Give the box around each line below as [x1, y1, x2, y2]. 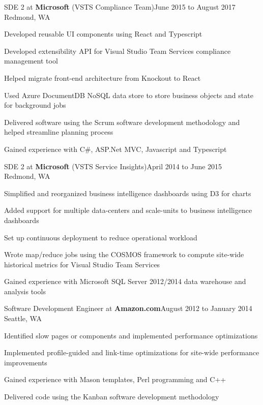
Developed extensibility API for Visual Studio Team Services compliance [4, 45, 231, 56]
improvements [4, 357, 47, 367]
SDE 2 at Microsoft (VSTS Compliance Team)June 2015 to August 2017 [4, 2, 236, 12]
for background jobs [4, 100, 66, 110]
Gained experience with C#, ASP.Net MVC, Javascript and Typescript [4, 143, 227, 154]
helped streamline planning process [4, 127, 113, 137]
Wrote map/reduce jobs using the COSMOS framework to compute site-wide [4, 249, 244, 260]
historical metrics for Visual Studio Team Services [4, 259, 160, 269]
